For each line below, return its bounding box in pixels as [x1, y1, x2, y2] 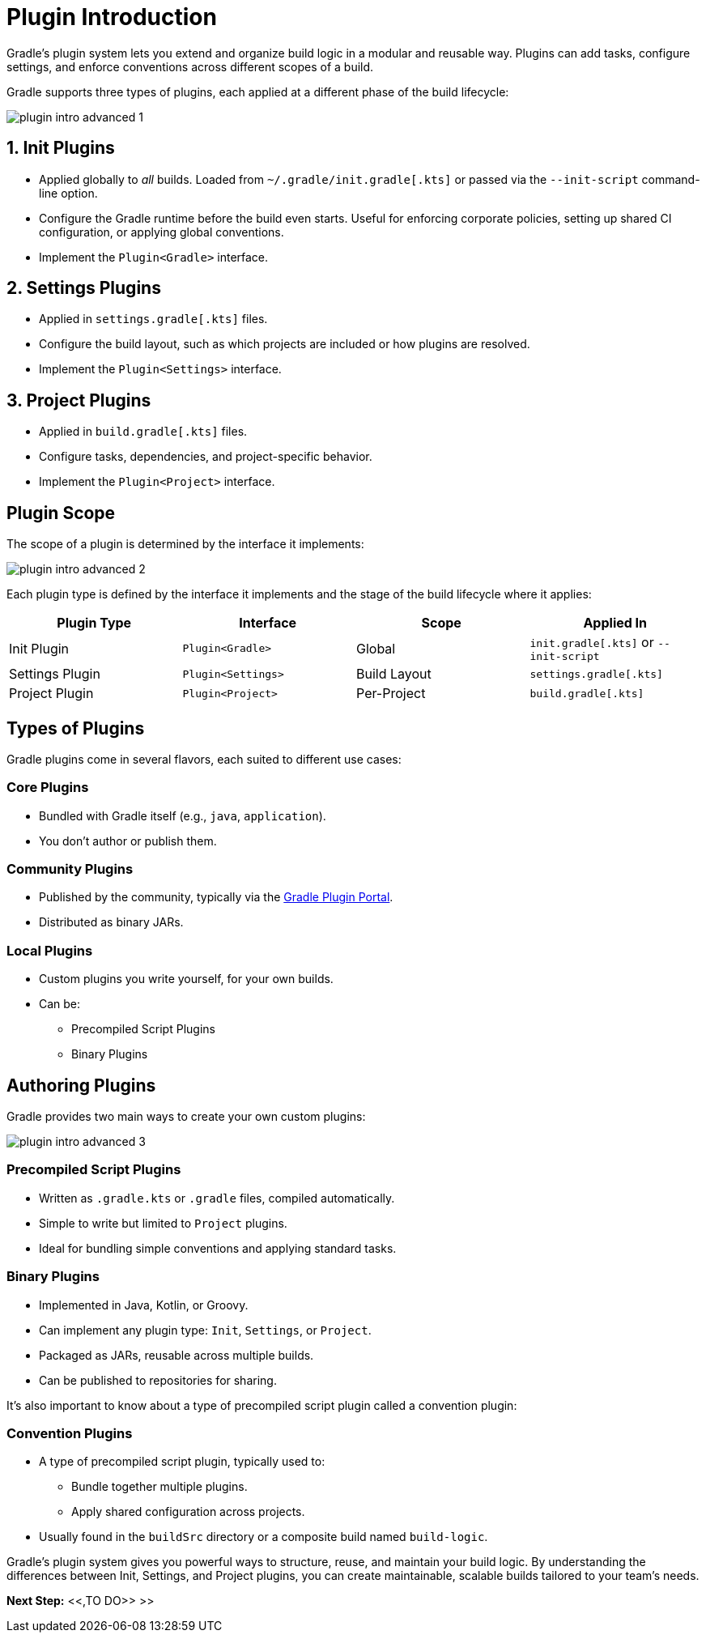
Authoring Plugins [6, 1075, 156, 1096]
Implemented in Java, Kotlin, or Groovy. [39, 1297, 249, 1312]
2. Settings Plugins [6, 278, 161, 299]
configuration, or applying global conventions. [39, 224, 284, 239]
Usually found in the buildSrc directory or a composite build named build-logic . [39, 1530, 488, 1544]
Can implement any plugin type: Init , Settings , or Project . [39, 1322, 372, 1337]
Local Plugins [6, 942, 93, 959]
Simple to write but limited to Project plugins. [39, 1215, 287, 1230]
